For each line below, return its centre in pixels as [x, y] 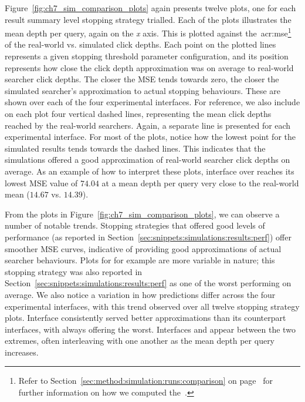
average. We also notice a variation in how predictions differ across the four [140, 294]
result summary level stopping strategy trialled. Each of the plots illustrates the [148, 19]
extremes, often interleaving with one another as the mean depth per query [140, 341]
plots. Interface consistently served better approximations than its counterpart [145, 318]
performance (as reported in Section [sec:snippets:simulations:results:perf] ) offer [148, 237]
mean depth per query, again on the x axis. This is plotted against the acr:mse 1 [148, 32]
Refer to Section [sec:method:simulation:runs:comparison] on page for [145, 381]
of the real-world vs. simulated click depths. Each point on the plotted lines [140, 44]
